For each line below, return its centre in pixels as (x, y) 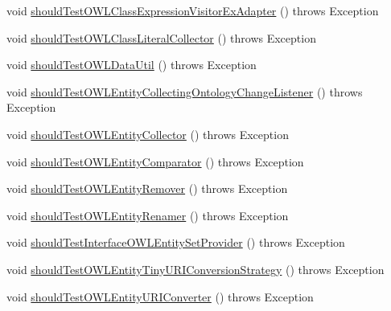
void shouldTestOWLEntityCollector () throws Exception (148, 134)
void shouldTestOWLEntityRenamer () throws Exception (148, 215)
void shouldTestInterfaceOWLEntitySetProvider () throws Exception (176, 242)
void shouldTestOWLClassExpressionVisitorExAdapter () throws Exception (193, 10)
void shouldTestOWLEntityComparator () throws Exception (155, 161)
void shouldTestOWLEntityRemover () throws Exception (147, 188)
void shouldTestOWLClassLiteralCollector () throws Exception (161, 37)
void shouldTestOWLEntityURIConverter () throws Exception (160, 296)
